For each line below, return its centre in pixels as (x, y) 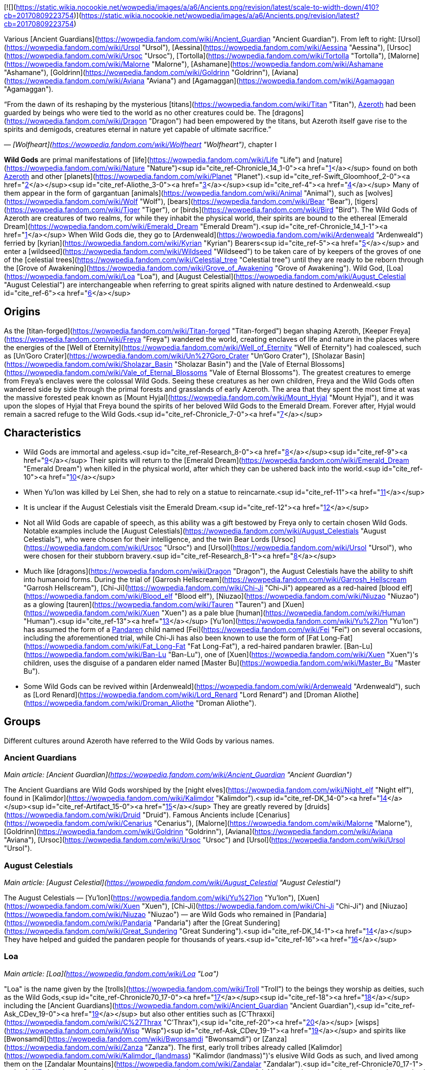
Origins (22, 312)
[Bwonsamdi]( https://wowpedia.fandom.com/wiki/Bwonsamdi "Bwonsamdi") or (132, 1039)
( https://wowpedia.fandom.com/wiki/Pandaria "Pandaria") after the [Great (123, 923)
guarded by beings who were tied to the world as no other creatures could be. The (137, 113)
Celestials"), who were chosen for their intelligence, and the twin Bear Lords (147, 539)
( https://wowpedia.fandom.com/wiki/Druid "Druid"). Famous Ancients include (129, 815)
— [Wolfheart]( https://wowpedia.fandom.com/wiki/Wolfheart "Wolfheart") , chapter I (140, 144)
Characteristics (43, 433)
